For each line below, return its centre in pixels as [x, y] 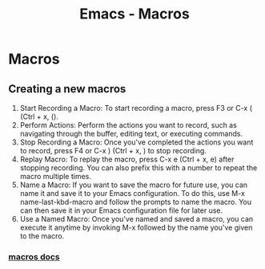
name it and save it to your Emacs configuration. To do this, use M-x [132, 193]
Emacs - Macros [135, 14]
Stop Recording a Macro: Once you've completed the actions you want [137, 142]
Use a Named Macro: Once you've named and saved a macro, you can [137, 219]
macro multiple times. [56, 176]
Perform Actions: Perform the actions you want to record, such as [128, 125]
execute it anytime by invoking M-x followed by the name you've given [136, 227]
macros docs [34, 256]
